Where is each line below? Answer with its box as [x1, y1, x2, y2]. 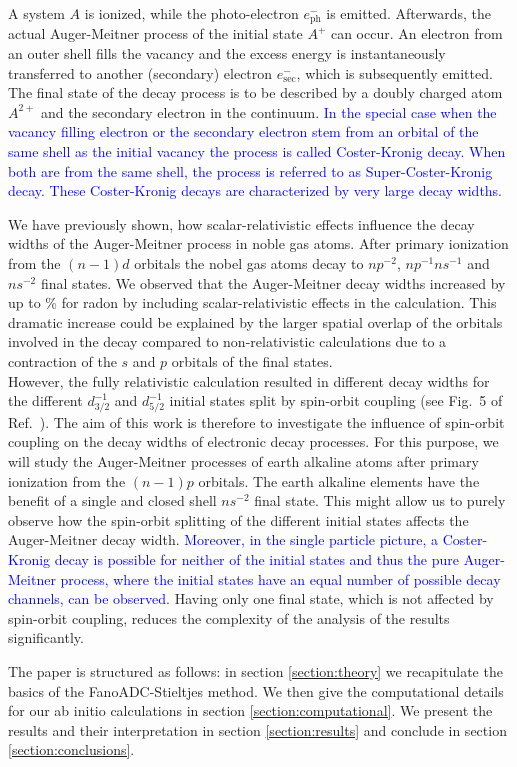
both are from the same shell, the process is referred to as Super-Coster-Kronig [8, 160, 493, 181]
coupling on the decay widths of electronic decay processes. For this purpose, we [8, 431, 499, 452]
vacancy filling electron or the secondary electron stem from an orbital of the [8, 121, 479, 142]
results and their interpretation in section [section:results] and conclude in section [8, 719, 507, 740]
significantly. [8, 627, 84, 648]
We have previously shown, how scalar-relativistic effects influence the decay [8, 213, 475, 234]
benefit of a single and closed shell [8, 490, 217, 511]
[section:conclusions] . [8, 739, 135, 760]
